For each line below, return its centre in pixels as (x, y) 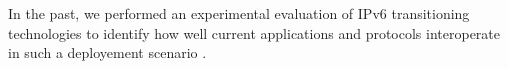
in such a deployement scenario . (107, 52)
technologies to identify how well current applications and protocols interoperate (254, 32)
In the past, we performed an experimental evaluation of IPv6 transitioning (239, 13)
